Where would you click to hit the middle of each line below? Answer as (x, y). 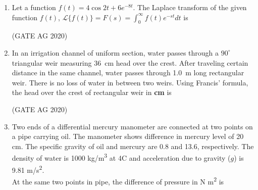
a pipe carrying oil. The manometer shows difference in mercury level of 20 (128, 136)
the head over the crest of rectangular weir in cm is (92, 92)
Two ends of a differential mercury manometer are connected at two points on (132, 126)
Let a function (34, 7)
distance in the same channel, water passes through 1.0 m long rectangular (128, 73)
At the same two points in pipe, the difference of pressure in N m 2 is (118, 180)
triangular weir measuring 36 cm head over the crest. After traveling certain (130, 62)
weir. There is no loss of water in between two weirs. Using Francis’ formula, (130, 82)
